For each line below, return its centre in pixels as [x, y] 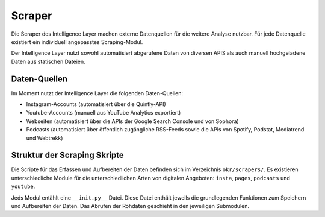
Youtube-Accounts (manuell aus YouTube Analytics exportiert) [104, 113]
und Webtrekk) [45, 138]
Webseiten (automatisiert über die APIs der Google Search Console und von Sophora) [132, 121]
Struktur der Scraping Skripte [68, 155]
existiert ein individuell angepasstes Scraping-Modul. [77, 42]
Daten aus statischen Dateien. [48, 61]
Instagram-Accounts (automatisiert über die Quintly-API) [96, 104]
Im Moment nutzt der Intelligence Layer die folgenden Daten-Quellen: [97, 93]
